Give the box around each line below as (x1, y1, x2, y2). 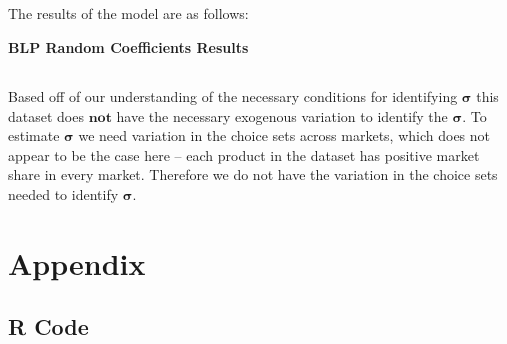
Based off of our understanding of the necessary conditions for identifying (8, 85, 458, 106)
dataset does (8, 105, 84, 126)
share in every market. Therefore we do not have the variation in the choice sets (8, 164, 498, 185)
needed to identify (8, 183, 119, 204)
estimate (8, 125, 60, 146)
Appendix (8, 242, 146, 283)
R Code (8, 311, 89, 342)
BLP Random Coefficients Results (8, 36, 249, 57)
